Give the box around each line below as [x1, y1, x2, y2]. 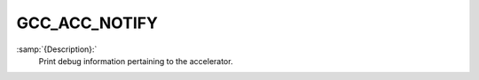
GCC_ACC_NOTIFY [16, 13, 159, 33]
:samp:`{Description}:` [16, 44, 98, 55]
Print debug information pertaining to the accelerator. [38, 55, 233, 66]
